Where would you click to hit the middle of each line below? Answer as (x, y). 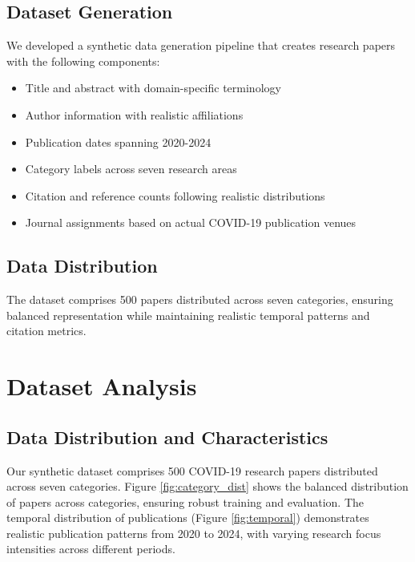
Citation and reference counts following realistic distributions (175, 195)
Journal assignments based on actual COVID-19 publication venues (191, 222)
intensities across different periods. (91, 549)
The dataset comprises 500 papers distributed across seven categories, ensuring (200, 299)
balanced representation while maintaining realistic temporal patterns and (188, 315)
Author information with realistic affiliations (134, 114)
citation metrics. (46, 331)
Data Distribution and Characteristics (167, 437)
